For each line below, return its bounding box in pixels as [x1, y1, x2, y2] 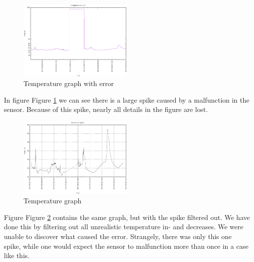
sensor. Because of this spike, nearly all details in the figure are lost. [4, 104, 208, 114]
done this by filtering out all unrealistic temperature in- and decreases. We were [4, 221, 243, 232]
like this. [4, 250, 30, 261]
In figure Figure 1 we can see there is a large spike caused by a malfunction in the [4, 94, 250, 105]
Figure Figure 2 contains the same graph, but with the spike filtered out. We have [4, 212, 250, 222]
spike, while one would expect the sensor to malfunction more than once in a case [4, 240, 249, 251]
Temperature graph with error [23, 78, 114, 88]
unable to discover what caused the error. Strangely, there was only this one [4, 231, 232, 241]
